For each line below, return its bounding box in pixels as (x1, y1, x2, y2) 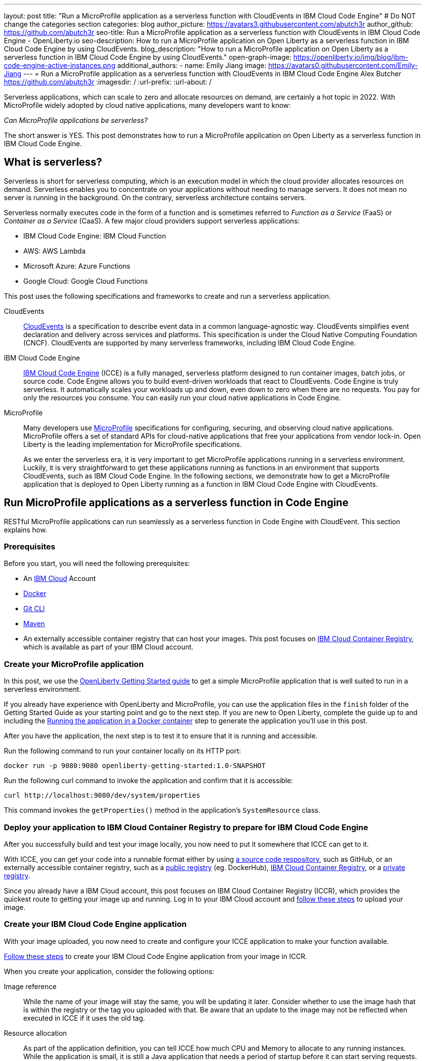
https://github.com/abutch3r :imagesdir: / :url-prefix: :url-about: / (4, 78, 212, 86)
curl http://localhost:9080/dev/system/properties (4, 791, 200, 800)
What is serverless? (4, 156, 102, 169)
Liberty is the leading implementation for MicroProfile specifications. (23, 440, 242, 448)
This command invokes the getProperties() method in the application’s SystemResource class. (4, 806, 321, 815)
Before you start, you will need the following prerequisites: (4, 559, 190, 568)
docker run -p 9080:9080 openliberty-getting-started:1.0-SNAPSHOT (4, 762, 266, 770)
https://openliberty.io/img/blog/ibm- (293, 53, 409, 61)
